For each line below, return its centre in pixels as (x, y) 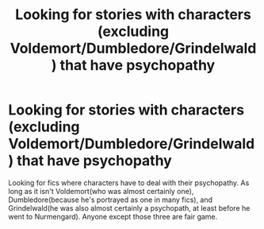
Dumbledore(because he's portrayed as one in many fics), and (110, 200)
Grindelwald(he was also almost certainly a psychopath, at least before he (129, 208)
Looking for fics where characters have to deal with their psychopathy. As (129, 182)
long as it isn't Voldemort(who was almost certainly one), (101, 191)
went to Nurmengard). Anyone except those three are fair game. (113, 216)
